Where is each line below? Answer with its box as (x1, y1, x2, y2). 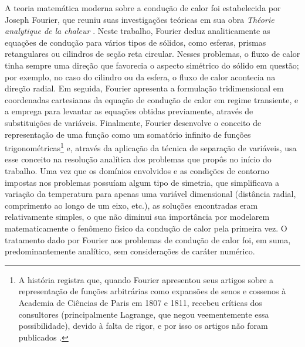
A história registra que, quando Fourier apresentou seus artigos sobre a (18, 273, 274, 285)
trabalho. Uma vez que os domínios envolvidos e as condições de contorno (5, 164, 269, 176)
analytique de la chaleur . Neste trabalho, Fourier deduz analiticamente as (5, 25, 270, 37)
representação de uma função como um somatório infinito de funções (5, 128, 251, 140)
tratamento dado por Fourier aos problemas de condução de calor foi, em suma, (5, 233, 291, 246)
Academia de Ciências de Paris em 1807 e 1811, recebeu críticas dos (18, 296, 262, 308)
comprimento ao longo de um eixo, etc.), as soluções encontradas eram (5, 199, 258, 211)
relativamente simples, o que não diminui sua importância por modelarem (5, 210, 270, 223)
